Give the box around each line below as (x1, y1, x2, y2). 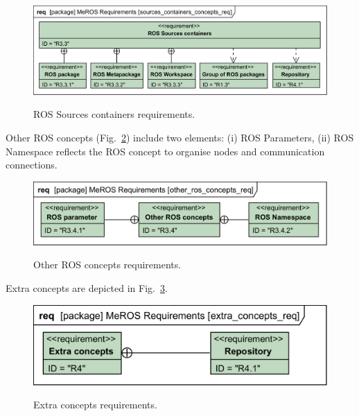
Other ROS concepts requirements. (33, 257, 182, 272)
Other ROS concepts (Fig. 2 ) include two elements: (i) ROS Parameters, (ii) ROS (6, 130, 354, 145)
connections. (6, 157, 58, 172)
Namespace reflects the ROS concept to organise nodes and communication (6, 144, 325, 158)
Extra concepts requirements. (33, 397, 157, 412)
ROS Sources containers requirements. (33, 107, 195, 121)
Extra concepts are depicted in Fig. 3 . (6, 280, 168, 295)
